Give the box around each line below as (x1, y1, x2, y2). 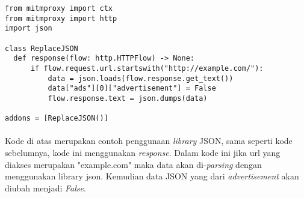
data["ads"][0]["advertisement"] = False (48, 84, 216, 93)
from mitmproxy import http (5, 14, 117, 23)
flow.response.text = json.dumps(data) (48, 94, 208, 103)
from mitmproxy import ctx (5, 4, 113, 13)
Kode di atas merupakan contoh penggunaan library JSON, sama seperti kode (5, 134, 293, 147)
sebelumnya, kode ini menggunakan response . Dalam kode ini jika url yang (5, 146, 281, 159)
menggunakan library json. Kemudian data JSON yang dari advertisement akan (5, 170, 299, 182)
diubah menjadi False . (5, 181, 86, 194)
